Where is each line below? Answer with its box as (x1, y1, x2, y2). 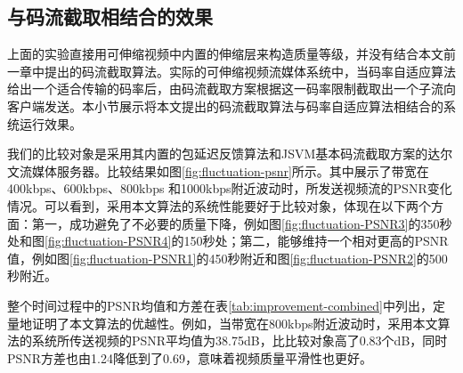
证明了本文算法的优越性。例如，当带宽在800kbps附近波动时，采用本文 (31, 313, 438, 332)
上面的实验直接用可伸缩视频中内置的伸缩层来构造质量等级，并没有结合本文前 (7, 45, 456, 63)
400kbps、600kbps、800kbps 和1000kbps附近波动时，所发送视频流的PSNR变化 (7, 179, 452, 198)
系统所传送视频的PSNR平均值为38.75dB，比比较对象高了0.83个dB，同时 (31, 331, 448, 350)
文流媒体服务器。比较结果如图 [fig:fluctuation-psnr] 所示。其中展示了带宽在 (7, 161, 429, 180)
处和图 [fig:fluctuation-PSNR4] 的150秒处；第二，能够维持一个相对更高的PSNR (7, 231, 449, 250)
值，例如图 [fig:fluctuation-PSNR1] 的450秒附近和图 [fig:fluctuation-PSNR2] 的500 (7, 248, 448, 267)
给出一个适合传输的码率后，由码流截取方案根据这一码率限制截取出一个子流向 (7, 79, 456, 98)
